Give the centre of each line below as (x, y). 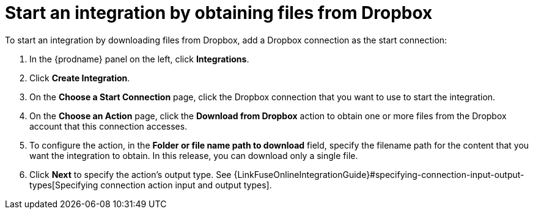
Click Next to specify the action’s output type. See (130, 174)
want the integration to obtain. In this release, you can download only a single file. (194, 155)
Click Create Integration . (80, 78)
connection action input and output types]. (186, 185)
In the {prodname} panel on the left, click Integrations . (139, 59)
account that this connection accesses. (108, 126)
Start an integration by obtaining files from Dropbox (219, 13)
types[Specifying (64, 185)
